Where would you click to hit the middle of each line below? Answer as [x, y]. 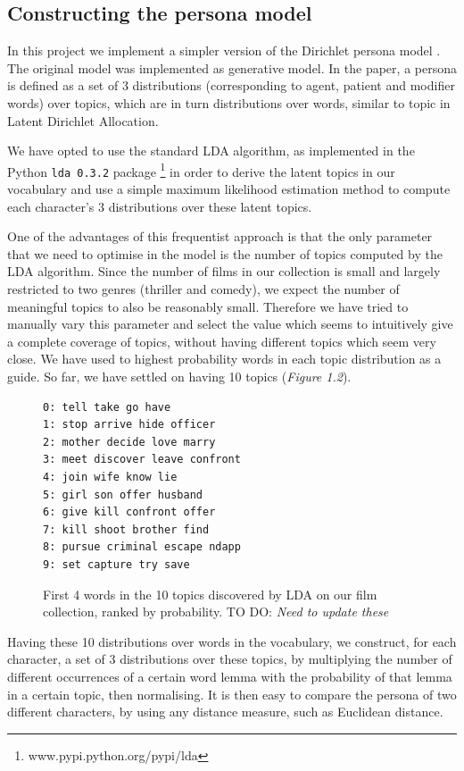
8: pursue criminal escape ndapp [142, 547]
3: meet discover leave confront [142, 460]
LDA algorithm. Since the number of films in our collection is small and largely [224, 271]
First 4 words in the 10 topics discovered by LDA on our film [210, 594]
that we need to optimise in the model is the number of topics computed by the [225, 253]
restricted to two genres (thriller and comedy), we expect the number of [203, 289]
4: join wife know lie [110, 477]
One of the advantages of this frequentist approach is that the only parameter [220, 236]
